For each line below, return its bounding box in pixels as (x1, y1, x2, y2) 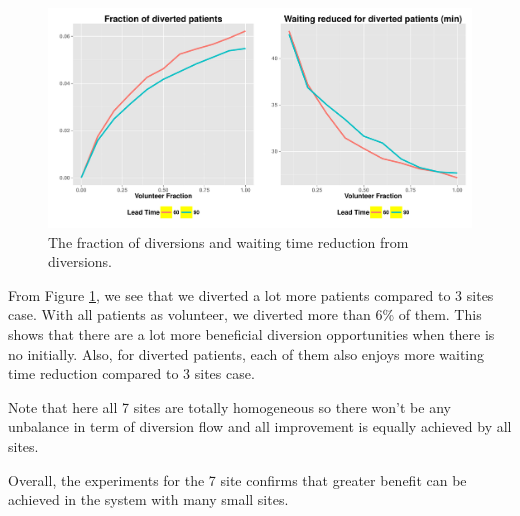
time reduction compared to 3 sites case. (8, 363, 255, 384)
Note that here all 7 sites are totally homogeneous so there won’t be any (8, 396, 451, 417)
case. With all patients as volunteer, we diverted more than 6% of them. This (8, 304, 482, 325)
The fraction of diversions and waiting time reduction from (48, 231, 409, 252)
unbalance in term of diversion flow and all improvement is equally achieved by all (8, 416, 512, 437)
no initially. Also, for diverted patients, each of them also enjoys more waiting (8, 343, 485, 364)
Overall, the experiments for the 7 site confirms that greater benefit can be (8, 469, 467, 490)
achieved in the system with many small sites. (8, 489, 289, 510)
